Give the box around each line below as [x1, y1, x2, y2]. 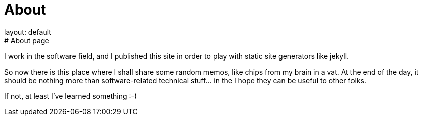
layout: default [4, 27, 51, 36]
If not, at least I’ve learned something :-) [4, 91, 137, 100]
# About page [4, 36, 49, 45]
